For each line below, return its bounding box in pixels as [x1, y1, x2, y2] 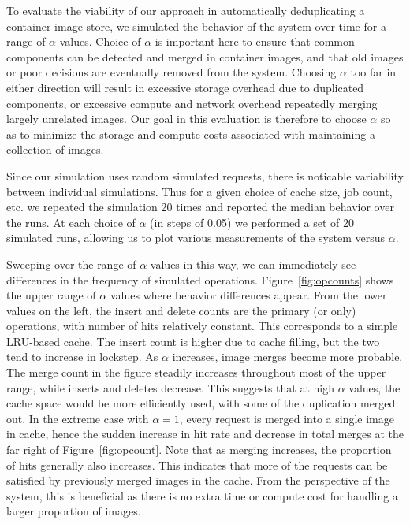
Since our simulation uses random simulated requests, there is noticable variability [6, 167, 404, 184]
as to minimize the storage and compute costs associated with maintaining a [6, 125, 375, 142]
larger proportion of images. [6, 503, 141, 519]
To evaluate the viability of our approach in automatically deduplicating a [6, 2, 365, 18]
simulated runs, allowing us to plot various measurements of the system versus [6, 229, 385, 246]
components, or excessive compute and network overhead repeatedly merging [6, 95, 378, 111]
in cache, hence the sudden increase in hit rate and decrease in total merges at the [6, 426, 404, 442]
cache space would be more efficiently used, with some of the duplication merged [6, 395, 396, 411]
